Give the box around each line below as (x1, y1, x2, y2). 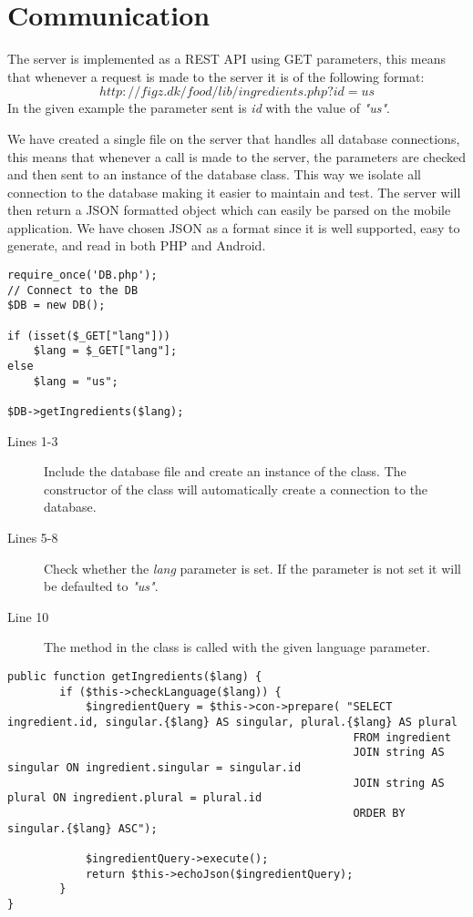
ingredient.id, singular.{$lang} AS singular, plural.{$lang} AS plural (7, 715, 458, 729)
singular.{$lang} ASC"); (7, 821, 158, 835)
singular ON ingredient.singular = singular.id (7, 760, 302, 774)
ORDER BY (353, 806, 406, 820)
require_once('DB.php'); (7, 269, 158, 282)
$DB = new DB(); (7, 299, 106, 312)
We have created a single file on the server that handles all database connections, (7, 128, 460, 148)
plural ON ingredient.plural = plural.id (7, 791, 262, 805)
